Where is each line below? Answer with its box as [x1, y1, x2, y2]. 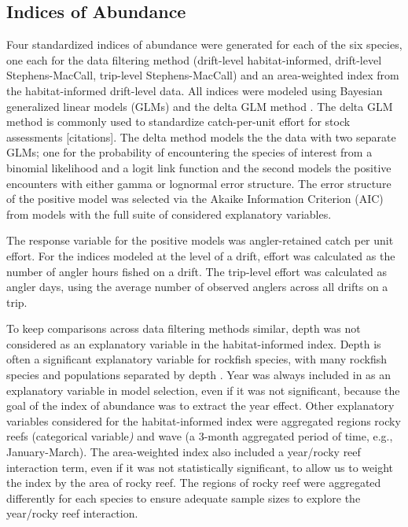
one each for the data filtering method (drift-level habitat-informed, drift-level [6, 51, 382, 68]
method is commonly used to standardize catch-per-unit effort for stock [6, 113, 351, 130]
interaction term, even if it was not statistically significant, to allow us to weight [6, 459, 393, 475]
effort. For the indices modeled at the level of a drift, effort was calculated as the [6, 247, 395, 263]
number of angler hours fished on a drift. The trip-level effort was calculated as [6, 263, 387, 279]
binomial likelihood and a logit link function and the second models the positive [6, 159, 391, 175]
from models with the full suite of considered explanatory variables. [6, 205, 332, 222]
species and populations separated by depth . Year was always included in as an [6, 367, 391, 383]
